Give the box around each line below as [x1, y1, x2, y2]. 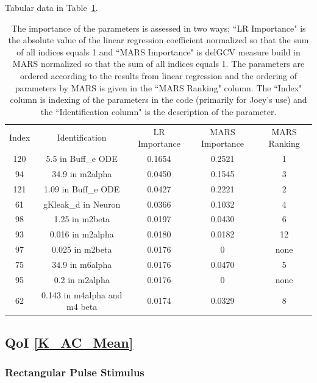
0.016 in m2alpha [49, 228, 114, 241]
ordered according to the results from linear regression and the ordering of [20, 69, 297, 82]
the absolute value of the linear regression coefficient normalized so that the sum [8, 33, 309, 46]
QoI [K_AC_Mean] [5, 332, 134, 351]
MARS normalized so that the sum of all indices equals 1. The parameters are [12, 57, 305, 70]
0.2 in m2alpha [54, 273, 110, 286]
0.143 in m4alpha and [41, 288, 123, 301]
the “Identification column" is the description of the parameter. [40, 105, 277, 118]
